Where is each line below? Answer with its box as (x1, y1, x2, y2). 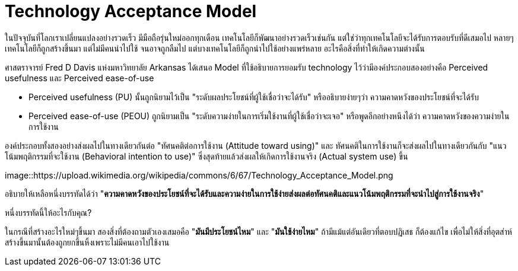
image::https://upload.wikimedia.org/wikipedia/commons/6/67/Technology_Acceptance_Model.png (5, 170, 393, 180)
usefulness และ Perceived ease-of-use (5, 72, 154, 83)
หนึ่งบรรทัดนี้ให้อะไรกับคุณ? (5, 207, 92, 218)
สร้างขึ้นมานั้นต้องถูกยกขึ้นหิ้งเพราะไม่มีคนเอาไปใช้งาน (5, 237, 170, 247)
